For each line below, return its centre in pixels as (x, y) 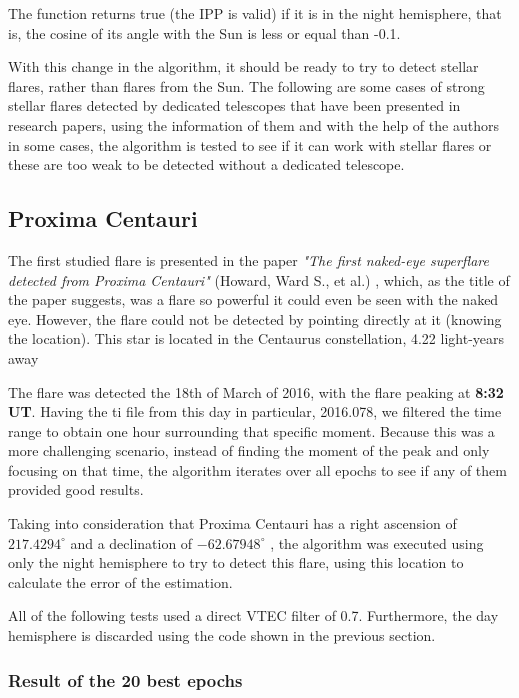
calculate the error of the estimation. (120, 581)
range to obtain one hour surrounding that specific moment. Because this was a (251, 430)
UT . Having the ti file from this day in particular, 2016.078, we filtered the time (255, 411)
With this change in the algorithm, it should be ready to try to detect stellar (243, 66)
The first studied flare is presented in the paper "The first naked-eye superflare (248, 259)
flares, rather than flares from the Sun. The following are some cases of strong (246, 85)
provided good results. (76, 489)
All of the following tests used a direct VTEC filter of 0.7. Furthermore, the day (253, 615)
